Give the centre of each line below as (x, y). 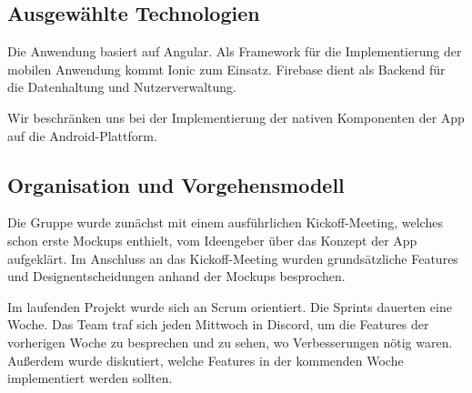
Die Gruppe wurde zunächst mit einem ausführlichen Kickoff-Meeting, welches (225, 222)
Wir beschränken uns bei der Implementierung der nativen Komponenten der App (236, 117)
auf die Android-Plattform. (82, 135)
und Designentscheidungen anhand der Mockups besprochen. (176, 276)
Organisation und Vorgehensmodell (176, 184)
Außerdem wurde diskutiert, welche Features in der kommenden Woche (206, 360)
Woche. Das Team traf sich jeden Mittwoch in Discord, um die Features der (218, 324)
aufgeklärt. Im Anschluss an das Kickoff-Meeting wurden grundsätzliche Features (233, 258)
